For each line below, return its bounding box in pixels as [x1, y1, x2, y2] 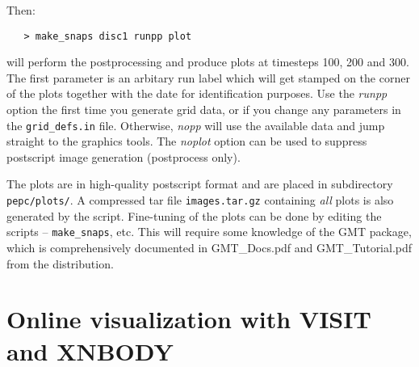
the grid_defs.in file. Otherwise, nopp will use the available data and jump [6, 116, 385, 133]
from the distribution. [6, 255, 114, 272]
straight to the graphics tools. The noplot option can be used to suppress [6, 133, 367, 150]
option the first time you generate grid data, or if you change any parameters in [6, 101, 401, 118]
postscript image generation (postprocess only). [6, 148, 241, 165]
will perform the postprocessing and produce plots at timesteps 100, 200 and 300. [6, 53, 409, 70]
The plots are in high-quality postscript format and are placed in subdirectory [6, 175, 393, 192]
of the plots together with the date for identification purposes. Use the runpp [6, 85, 388, 102]
